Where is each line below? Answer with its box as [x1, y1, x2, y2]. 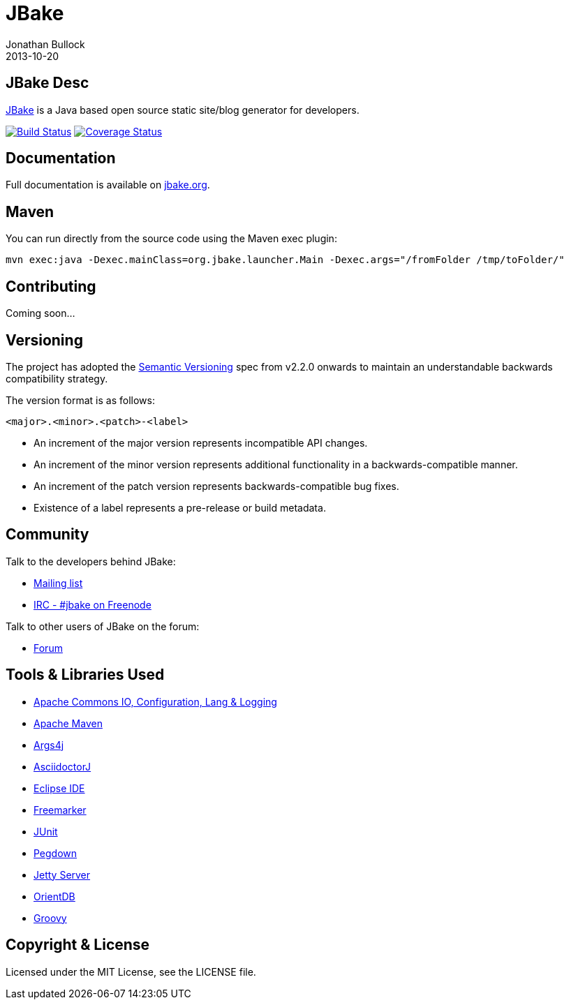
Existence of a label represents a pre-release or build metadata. [34, 501, 326, 514]
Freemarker [34, 803, 87, 816]
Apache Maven [34, 717, 103, 729]
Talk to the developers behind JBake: [6, 555, 176, 567]
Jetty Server [34, 868, 91, 881]
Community [6, 526, 89, 544]
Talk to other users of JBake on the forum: [6, 620, 200, 632]
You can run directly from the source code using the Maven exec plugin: [6, 232, 337, 245]
